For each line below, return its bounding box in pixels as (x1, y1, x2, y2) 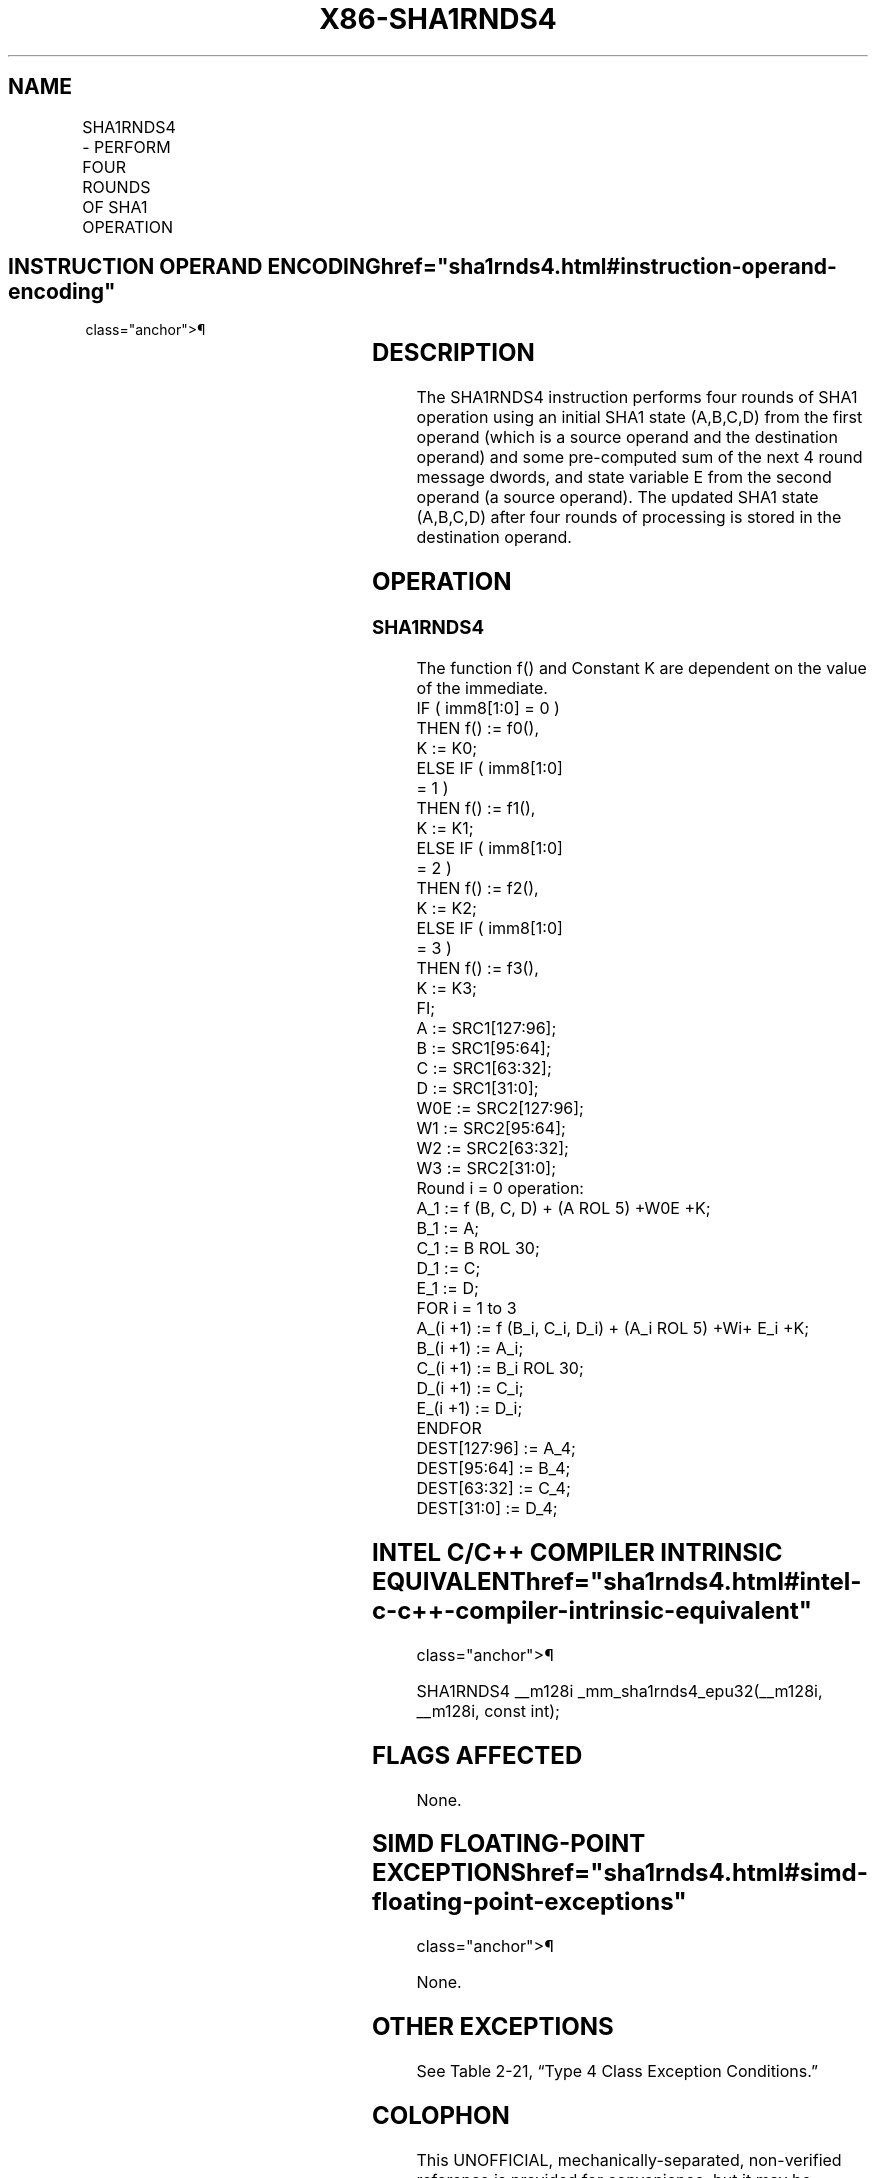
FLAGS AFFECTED (371, 1740, 583, 1770)
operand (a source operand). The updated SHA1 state (416, 487, 819, 508)
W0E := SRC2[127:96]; (416, 1097, 584, 1118)
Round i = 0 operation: (416, 1177, 584, 1198)
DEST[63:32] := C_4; (416, 1477, 571, 1498)
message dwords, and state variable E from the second (416, 467, 832, 488)
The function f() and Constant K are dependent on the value (416, 657, 867, 678)
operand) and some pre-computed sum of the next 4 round (416, 447, 863, 468)
